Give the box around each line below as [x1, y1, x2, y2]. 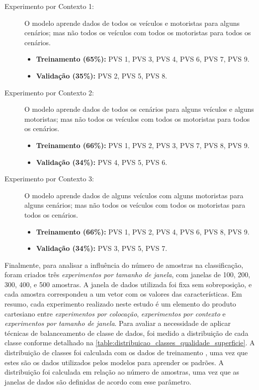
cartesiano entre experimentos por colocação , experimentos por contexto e [4, 308, 226, 318]
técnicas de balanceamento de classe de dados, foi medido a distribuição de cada [4, 327, 249, 338]
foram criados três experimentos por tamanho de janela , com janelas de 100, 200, [4, 269, 251, 280]
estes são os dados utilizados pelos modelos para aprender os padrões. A [4, 357, 224, 367]
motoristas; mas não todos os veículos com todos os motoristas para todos [24, 113, 250, 124]
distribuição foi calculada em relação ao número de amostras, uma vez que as [4, 367, 240, 377]
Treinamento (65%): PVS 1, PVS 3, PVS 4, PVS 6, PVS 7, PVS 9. [36, 54, 250, 64]
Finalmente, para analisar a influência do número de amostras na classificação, [4, 259, 244, 270]
